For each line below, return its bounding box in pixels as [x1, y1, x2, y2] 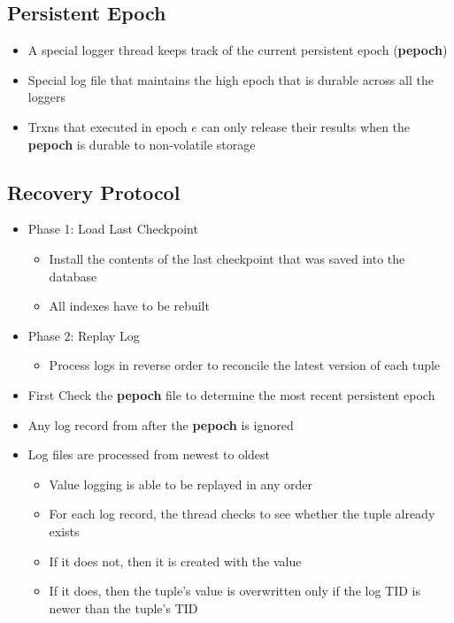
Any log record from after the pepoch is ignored [27, 415, 294, 434]
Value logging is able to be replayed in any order [49, 474, 312, 493]
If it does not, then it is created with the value [49, 551, 302, 570]
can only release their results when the [201, 117, 411, 135]
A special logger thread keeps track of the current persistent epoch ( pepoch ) [27, 41, 448, 59]
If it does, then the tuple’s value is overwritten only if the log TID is [49, 581, 420, 600]
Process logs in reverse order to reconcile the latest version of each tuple [49, 356, 441, 374]
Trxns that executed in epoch [27, 117, 188, 135]
